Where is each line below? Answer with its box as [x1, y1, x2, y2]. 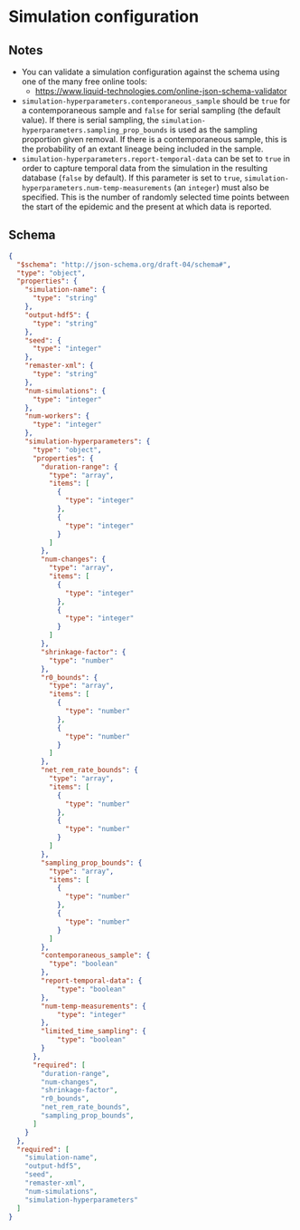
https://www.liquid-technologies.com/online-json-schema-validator [34, 86, 287, 96]
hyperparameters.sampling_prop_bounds [21, 126, 168, 135]
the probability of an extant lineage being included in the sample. [21, 143, 264, 154]
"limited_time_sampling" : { [41, 1027, 146, 1036]
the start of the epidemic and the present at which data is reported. [21, 201, 272, 212]
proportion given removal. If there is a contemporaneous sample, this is [21, 134, 287, 144]
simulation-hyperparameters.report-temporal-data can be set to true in [21, 153, 291, 164]
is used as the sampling [169, 124, 258, 135]
